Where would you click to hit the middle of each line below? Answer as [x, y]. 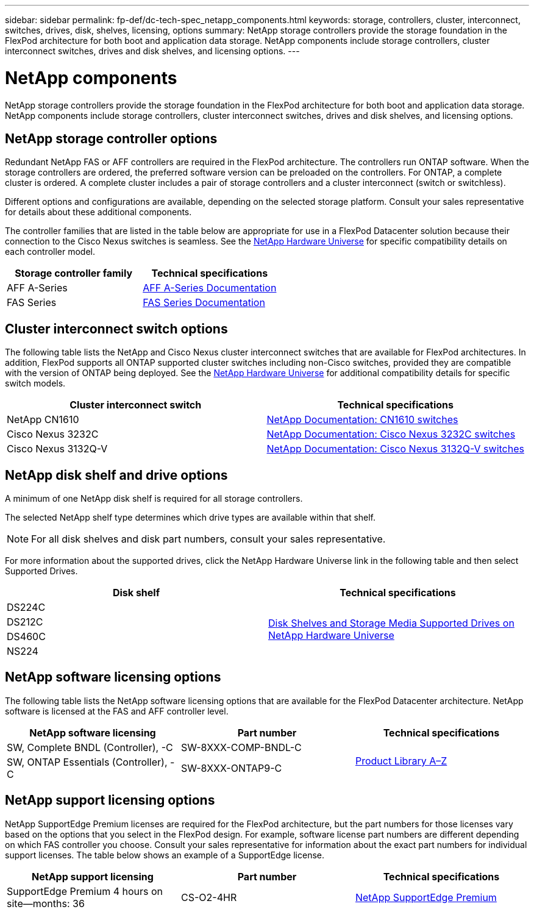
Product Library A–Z [401, 761]
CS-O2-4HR [209, 897]
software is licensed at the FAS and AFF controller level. [117, 711]
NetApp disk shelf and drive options [116, 475]
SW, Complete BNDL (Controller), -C [90, 747]
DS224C [26, 607]
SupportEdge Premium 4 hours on [85, 891]
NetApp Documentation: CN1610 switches [362, 420]
